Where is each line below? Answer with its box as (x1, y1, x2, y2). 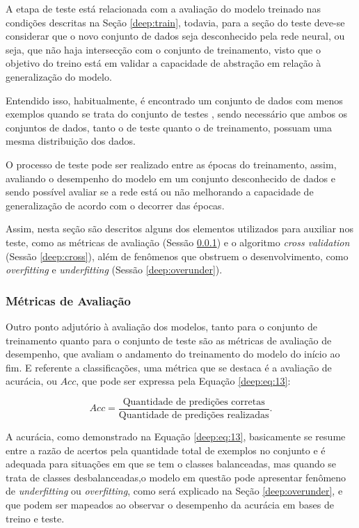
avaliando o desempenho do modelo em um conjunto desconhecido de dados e (6, 170, 335, 185)
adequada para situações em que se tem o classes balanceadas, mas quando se (6, 456, 337, 471)
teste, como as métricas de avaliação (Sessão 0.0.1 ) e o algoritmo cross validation (6, 234, 350, 249)
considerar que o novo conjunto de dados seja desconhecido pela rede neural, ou (6, 29, 345, 43)
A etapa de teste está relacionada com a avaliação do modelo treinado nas (6, 1, 321, 15)
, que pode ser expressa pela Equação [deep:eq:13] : (76, 374, 291, 388)
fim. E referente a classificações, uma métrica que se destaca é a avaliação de (6, 360, 332, 374)
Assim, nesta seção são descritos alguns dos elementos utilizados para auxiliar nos (6, 221, 353, 236)
